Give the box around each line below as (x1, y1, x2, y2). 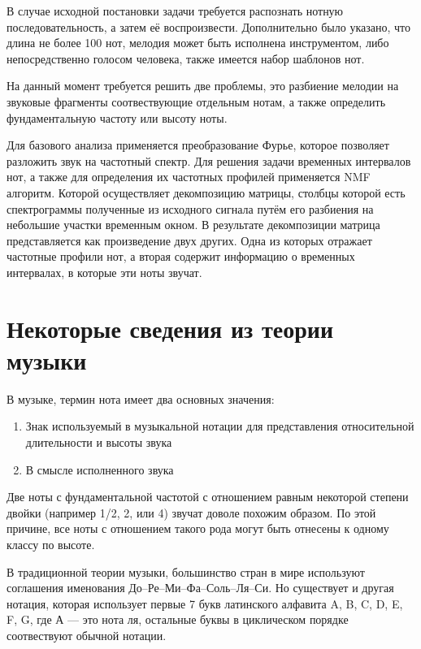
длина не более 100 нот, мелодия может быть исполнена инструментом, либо (7, 34, 389, 51)
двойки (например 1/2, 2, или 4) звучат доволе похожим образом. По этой (7, 504, 376, 521)
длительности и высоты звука (25, 434, 172, 450)
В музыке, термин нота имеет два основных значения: (7, 390, 275, 407)
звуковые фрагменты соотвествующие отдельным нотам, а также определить (7, 93, 386, 110)
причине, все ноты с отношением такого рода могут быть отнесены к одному (7, 520, 389, 537)
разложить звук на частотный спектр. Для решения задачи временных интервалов (7, 152, 411, 169)
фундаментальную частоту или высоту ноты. (7, 109, 228, 126)
